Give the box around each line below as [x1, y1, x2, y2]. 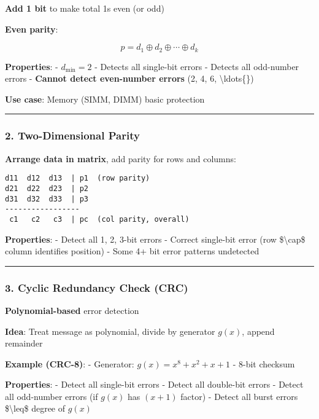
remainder [5, 337, 43, 350]
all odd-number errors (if [5, 390, 98, 402]
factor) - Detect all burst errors [180, 390, 298, 402]
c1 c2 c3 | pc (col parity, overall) [9, 214, 190, 224]
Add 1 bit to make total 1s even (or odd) [5, 2, 164, 14]
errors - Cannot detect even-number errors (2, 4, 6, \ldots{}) [5, 72, 254, 85]
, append [242, 324, 275, 337]
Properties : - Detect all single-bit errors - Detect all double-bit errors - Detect [5, 378, 304, 391]
